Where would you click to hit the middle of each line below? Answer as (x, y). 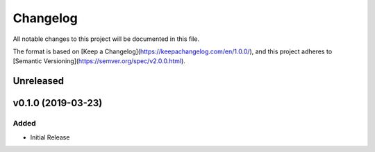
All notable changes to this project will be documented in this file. (106, 39)
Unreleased (39, 81)
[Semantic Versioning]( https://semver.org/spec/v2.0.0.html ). (99, 61)
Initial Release (50, 137)
